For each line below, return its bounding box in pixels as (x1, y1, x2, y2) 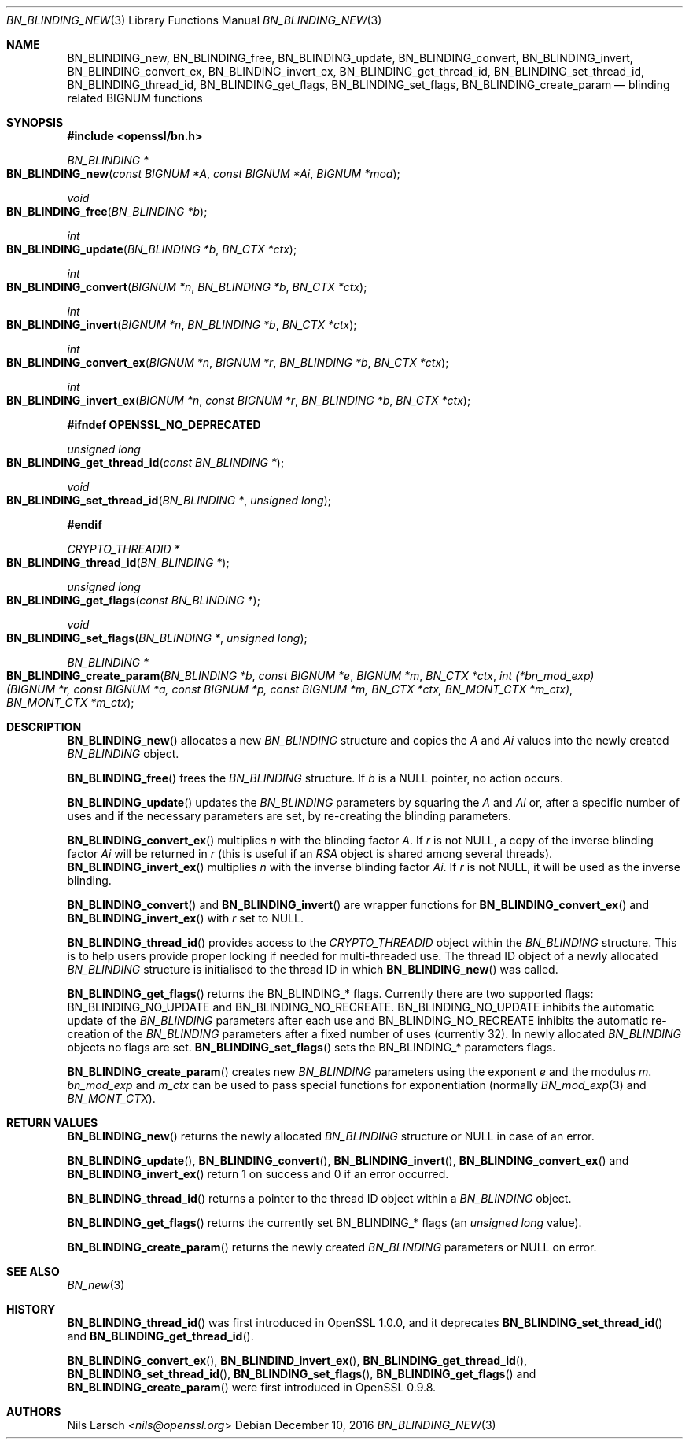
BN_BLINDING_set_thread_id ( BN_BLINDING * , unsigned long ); (6, 493, 332, 507)
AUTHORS (6, 1405, 61, 1418)
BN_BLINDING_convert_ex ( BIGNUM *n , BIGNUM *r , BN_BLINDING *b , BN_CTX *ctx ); (6, 356, 449, 369)
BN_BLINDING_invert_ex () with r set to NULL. (67, 911, 304, 925)
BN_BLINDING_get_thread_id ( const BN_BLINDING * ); (6, 456, 285, 469)
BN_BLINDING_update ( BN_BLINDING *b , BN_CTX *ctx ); (6, 242, 297, 256)
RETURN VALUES (6, 1116, 98, 1129)
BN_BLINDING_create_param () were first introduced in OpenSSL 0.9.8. (67, 1380, 437, 1394)
